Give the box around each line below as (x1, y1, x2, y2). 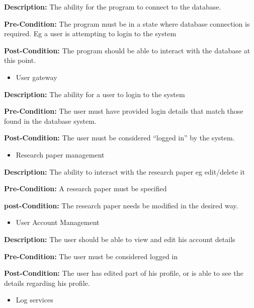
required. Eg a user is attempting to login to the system (4, 28, 177, 39)
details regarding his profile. (4, 277, 90, 288)
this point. (4, 55, 36, 65)
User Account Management (16, 217, 100, 227)
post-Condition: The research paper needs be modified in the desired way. (4, 200, 238, 210)
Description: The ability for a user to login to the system (4, 89, 185, 99)
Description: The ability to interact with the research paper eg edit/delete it (4, 166, 245, 177)
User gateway (16, 71, 57, 82)
